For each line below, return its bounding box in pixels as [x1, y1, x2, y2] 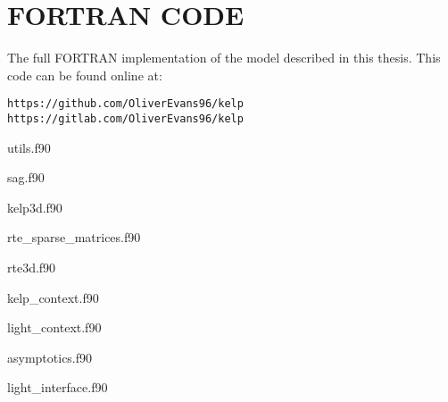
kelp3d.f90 [7, 197, 62, 216]
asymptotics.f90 [7, 348, 93, 366]
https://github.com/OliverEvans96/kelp [7, 97, 244, 111]
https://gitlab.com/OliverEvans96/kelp [7, 112, 244, 125]
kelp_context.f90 [7, 288, 99, 306]
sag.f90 [7, 168, 45, 187]
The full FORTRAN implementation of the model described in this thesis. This [7, 48, 441, 67]
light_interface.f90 [7, 378, 108, 397]
